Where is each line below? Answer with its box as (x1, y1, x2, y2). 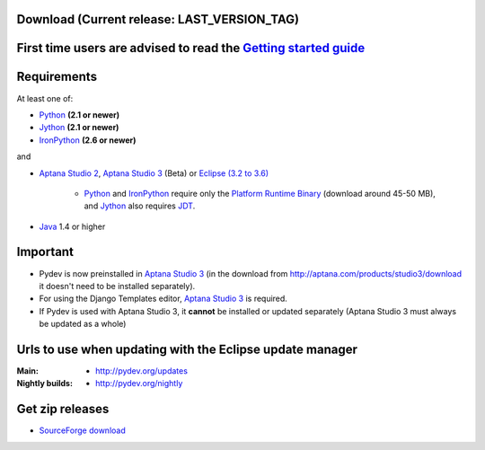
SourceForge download (39, 425, 126, 436)
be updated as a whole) (39, 319, 127, 330)
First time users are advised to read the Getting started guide (16, 40, 366, 56)
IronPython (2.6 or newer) (39, 135, 137, 146)
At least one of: (16, 93, 74, 103)
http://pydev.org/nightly (95, 378, 183, 389)
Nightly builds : (16, 378, 74, 389)
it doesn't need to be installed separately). (39, 280, 196, 291)
